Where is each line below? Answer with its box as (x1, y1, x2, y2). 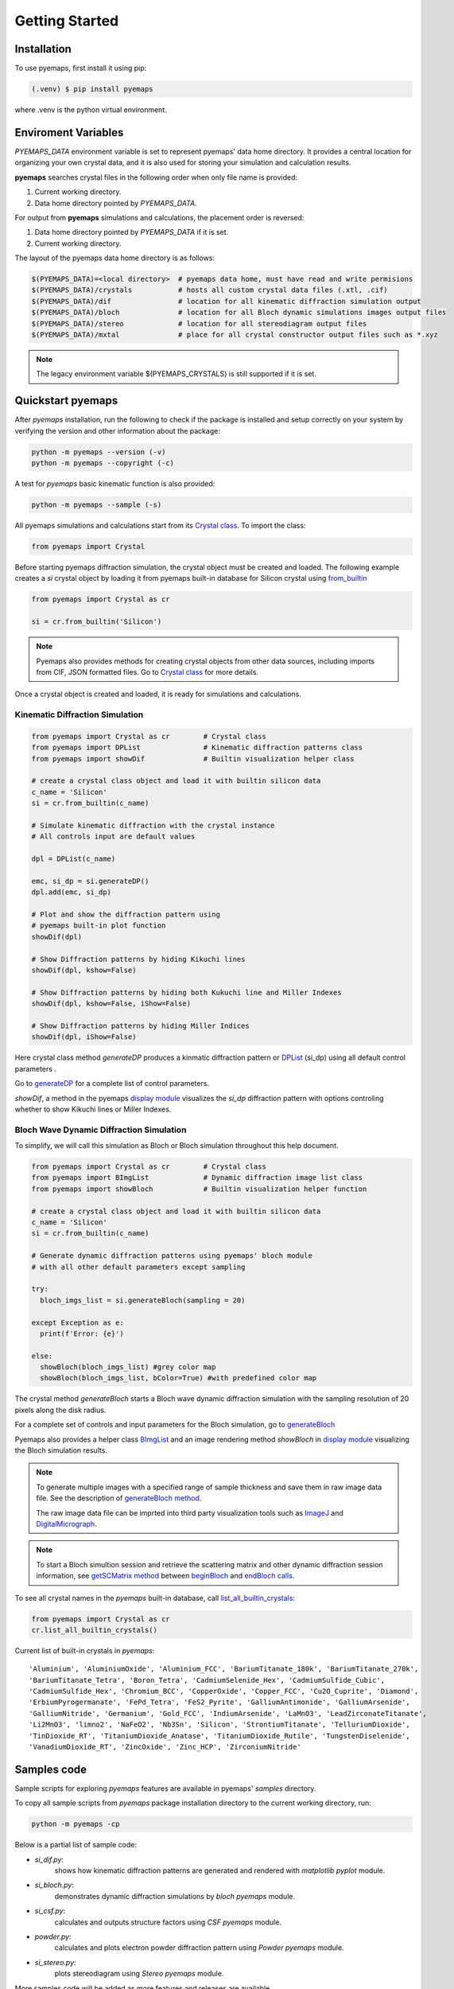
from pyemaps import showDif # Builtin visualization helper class (31, 754, 355, 763)
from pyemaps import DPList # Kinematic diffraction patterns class (31, 743, 363, 752)
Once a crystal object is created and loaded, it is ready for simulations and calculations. (14, 689, 302, 699)
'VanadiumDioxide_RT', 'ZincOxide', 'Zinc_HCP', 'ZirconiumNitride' (29, 1742, 301, 1752)
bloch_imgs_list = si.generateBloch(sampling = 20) (40, 1295, 246, 1305)
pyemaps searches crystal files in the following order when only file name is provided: (14, 172, 298, 182)
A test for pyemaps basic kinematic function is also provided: (14, 479, 215, 488)
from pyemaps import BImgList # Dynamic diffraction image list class (31, 1174, 363, 1182)
